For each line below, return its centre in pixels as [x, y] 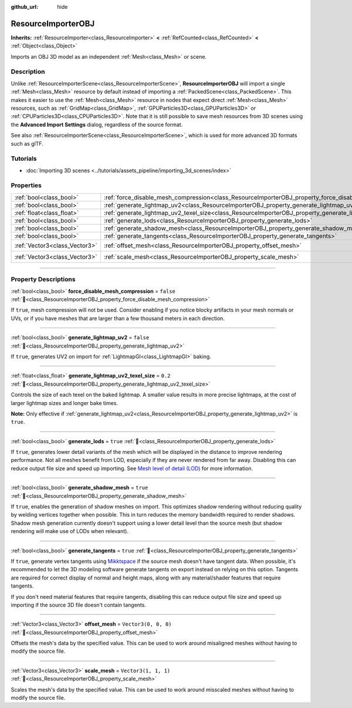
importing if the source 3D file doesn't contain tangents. [79, 605]
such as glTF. [27, 143]
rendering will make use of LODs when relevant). [70, 531]
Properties [26, 186]
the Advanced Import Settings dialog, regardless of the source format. [97, 124]
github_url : [24, 7]
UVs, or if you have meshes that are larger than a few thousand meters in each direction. [118, 318]
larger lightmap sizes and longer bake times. [65, 403]
